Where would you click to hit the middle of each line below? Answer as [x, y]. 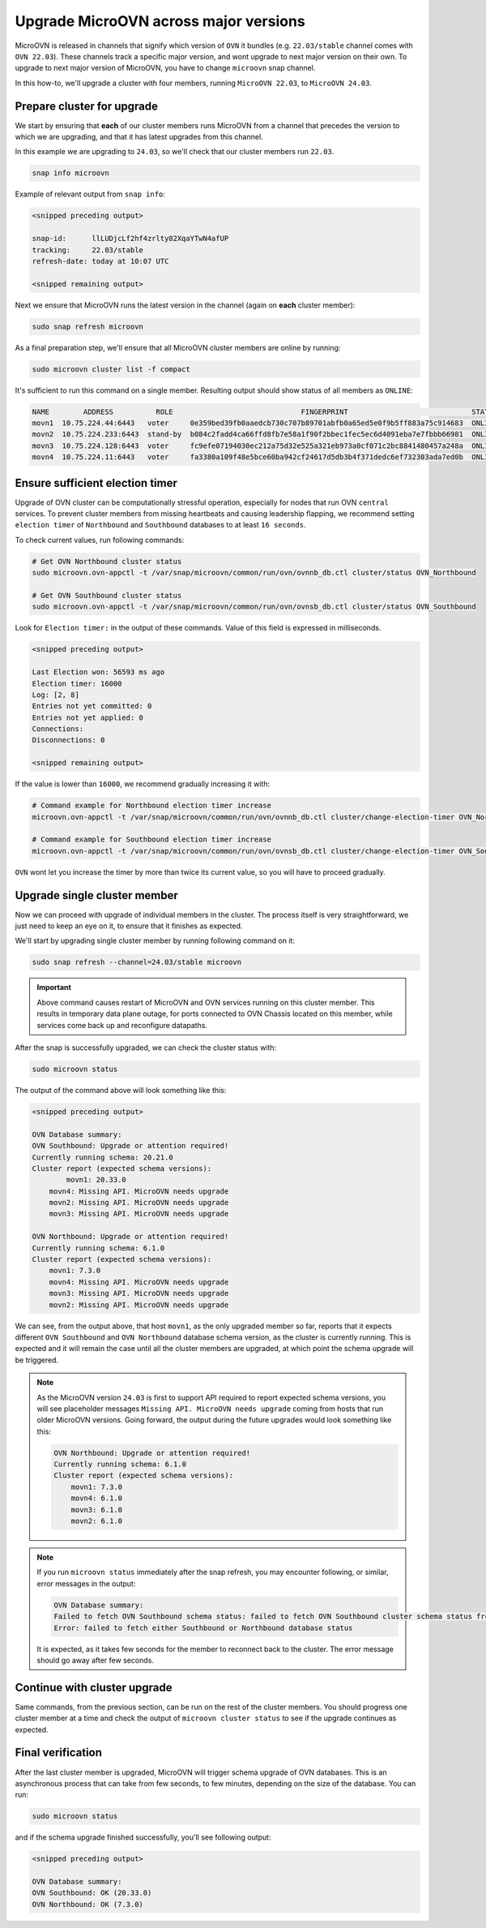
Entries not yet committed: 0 [92, 706]
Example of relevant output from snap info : [90, 194]
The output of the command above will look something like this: [121, 1090]
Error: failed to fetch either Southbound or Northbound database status [203, 1628]
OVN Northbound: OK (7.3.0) [87, 1904]
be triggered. [37, 1360]
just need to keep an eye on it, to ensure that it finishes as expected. [129, 926]
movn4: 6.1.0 [97, 1498]
